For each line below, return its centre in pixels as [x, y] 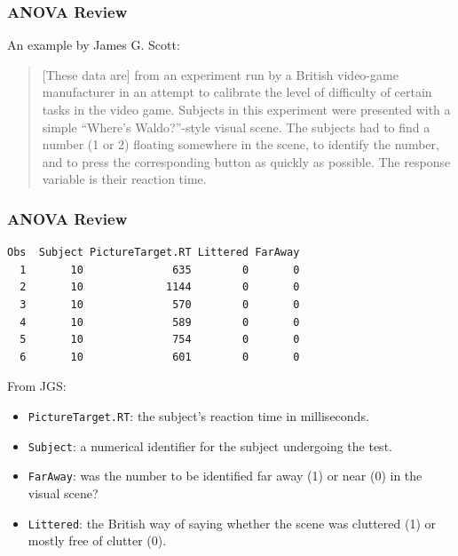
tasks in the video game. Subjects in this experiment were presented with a [246, 109]
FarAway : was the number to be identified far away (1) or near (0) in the [225, 476]
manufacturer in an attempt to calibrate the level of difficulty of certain [237, 92]
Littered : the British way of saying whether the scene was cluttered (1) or [232, 523]
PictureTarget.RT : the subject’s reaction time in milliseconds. [198, 415]
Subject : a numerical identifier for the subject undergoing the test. [210, 445]
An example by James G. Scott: [94, 45]
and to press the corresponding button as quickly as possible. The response [246, 161]
